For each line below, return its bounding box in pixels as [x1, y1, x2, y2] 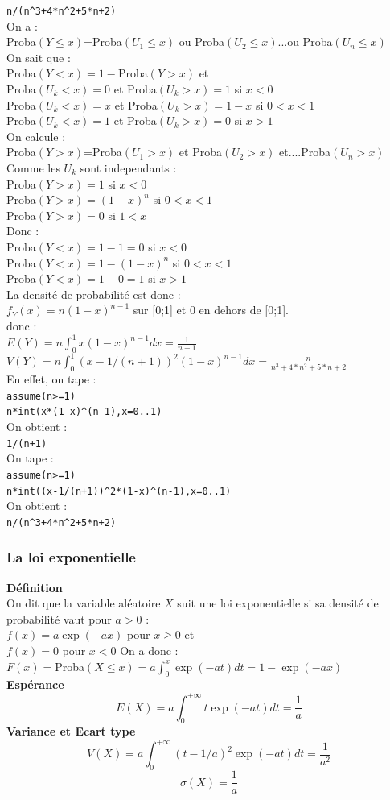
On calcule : [6, 127, 66, 144]
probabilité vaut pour [6, 610, 112, 627]
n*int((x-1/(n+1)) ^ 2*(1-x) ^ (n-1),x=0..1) [6, 485, 232, 497]
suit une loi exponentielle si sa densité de [177, 595, 379, 611]
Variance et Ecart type [6, 723, 136, 740]
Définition [6, 578, 63, 595]
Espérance [6, 676, 64, 693]
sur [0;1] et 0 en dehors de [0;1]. [133, 301, 289, 318]
